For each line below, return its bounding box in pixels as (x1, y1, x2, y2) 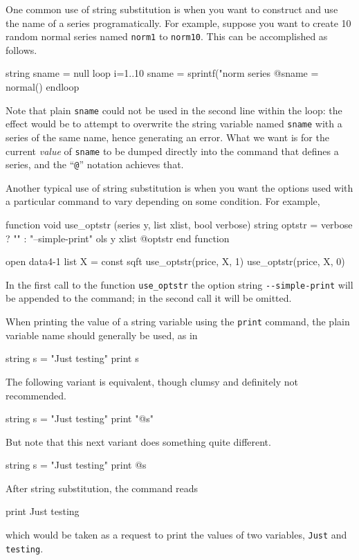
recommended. (6, 388, 66, 402)
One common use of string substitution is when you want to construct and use (6, 2, 338, 16)
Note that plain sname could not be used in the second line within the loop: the (6, 102, 342, 117)
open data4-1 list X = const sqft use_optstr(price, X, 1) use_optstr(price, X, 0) (6, 254, 345, 269)
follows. (6, 42, 37, 57)
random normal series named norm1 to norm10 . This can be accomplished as (6, 29, 328, 44)
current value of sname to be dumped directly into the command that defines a (6, 143, 339, 158)
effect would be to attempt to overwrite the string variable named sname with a (6, 116, 342, 131)
